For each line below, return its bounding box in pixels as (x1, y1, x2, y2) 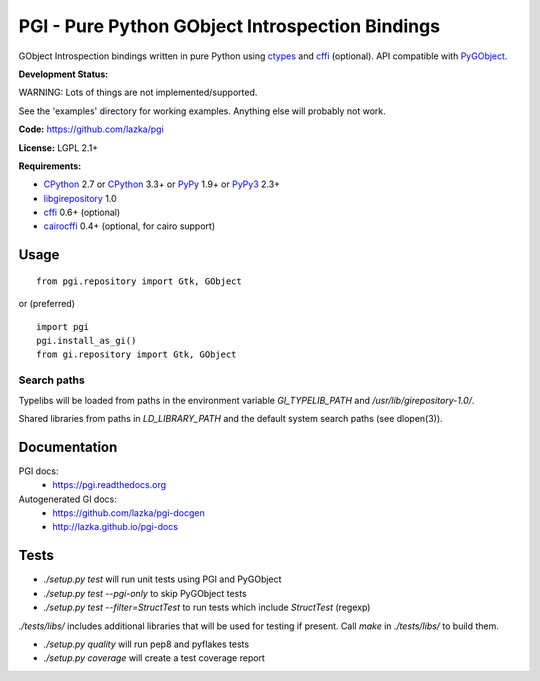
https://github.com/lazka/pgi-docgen (52, 507, 205, 519)
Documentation (18, 438, 118, 455)
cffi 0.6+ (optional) (43, 206, 121, 219)
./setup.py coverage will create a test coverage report (43, 652, 265, 664)
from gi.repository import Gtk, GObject (36, 349, 237, 360)
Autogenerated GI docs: (18, 493, 117, 505)
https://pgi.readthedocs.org (52, 479, 167, 491)
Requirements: (18, 160, 82, 172)
